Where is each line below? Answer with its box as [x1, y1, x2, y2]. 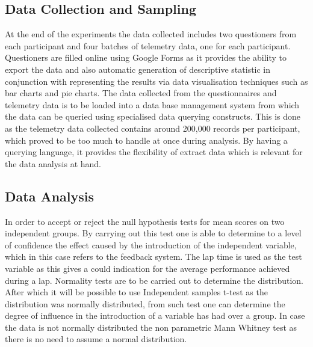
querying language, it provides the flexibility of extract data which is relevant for [5, 146, 303, 158]
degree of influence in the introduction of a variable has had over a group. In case [5, 309, 305, 322]
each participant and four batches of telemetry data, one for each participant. [5, 39, 291, 52]
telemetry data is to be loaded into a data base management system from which [5, 98, 300, 111]
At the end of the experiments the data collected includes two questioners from [5, 28, 297, 40]
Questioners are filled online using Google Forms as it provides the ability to [5, 51, 287, 64]
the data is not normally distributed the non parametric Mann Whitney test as [5, 321, 297, 333]
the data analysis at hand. [5, 157, 102, 170]
